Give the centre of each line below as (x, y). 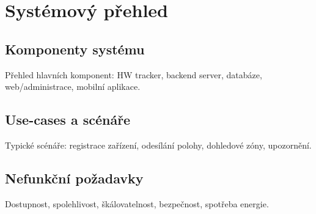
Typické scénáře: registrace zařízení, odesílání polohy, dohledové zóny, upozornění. (158, 145)
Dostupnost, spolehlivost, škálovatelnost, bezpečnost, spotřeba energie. (137, 203)
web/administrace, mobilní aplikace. (73, 87)
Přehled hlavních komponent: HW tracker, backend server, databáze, (134, 74)
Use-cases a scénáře (68, 120)
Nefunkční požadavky (74, 178)
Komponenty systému (75, 49)
